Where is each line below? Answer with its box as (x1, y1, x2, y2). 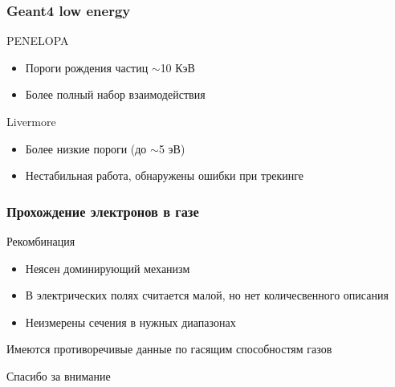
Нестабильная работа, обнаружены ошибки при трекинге (25, 167, 303, 184)
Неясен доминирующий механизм (25, 259, 190, 276)
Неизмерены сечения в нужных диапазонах (25, 313, 236, 330)
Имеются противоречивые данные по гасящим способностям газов (6, 340, 332, 357)
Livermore (6, 113, 56, 129)
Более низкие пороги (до (25, 140, 147, 157)
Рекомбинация (6, 233, 75, 249)
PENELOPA (6, 32, 69, 49)
